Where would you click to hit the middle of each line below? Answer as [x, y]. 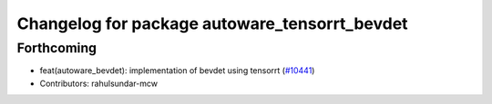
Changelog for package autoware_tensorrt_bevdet [213, 24]
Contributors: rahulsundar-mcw [99, 83]
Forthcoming [57, 48]
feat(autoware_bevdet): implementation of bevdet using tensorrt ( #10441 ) [177, 71]
